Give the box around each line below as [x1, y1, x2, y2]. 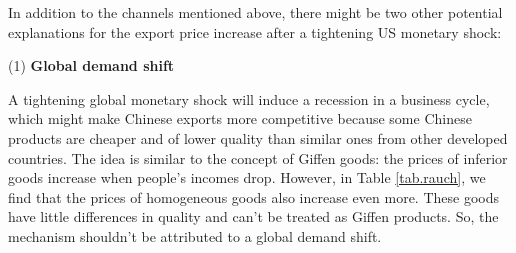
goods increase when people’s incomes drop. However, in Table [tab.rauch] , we [8, 167, 486, 188]
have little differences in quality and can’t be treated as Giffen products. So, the [8, 206, 499, 227]
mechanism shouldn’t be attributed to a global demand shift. [8, 225, 382, 246]
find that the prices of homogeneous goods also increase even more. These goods [8, 186, 499, 207]
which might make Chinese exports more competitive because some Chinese [8, 108, 472, 129]
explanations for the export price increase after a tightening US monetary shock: [8, 21, 502, 42]
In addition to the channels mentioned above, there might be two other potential [8, 2, 503, 22]
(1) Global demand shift [8, 55, 175, 76]
